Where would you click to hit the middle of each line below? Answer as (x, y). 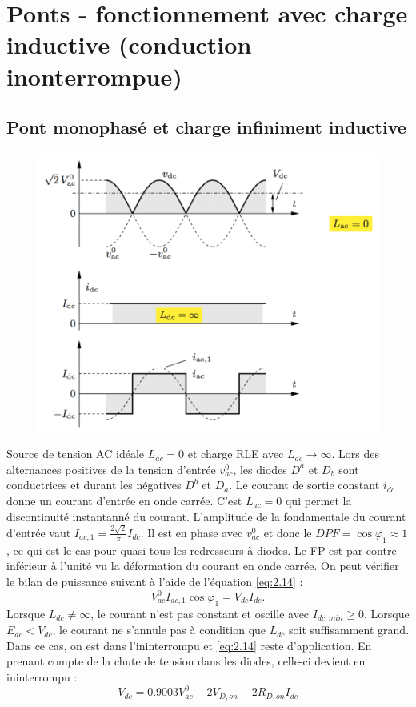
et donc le (288, 532)
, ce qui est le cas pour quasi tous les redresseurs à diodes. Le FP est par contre (202, 550)
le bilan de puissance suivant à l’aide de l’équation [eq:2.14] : (155, 581)
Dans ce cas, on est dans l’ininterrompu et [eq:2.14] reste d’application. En (189, 645)
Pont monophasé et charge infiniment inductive (206, 127)
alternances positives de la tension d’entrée (111, 469)
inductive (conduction (129, 44)
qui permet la (318, 501)
